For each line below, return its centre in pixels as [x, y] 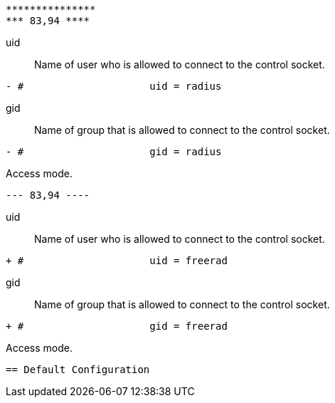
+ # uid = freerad [117, 261]
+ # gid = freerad [117, 326]
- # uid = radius [114, 86]
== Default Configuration [78, 370]
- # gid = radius [114, 152]
